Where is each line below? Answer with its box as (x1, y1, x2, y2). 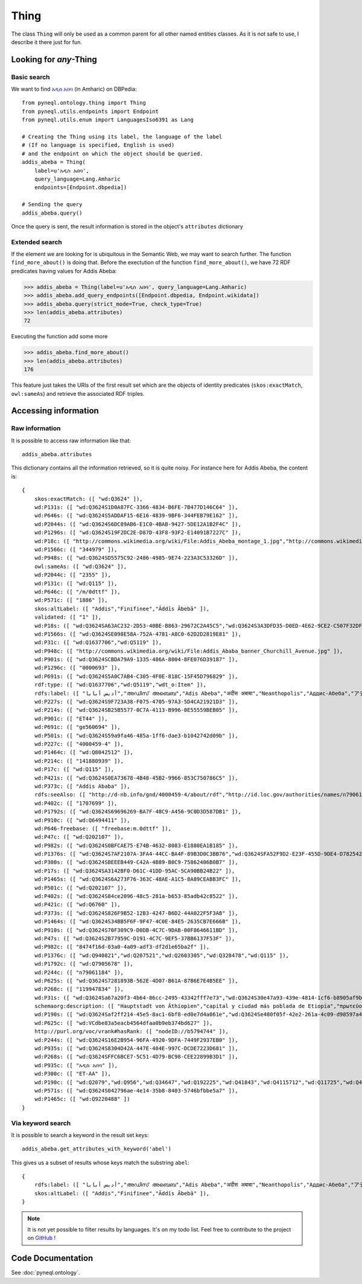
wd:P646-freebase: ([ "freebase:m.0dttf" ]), (34, 825, 172, 832)
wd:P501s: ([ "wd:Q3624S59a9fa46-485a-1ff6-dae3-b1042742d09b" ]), (34, 732, 238, 739)
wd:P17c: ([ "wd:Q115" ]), (34, 766, 115, 773)
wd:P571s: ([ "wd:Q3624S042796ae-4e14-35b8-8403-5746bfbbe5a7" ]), (34, 1088, 238, 1094)
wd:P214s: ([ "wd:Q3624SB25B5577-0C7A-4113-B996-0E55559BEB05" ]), (34, 707, 238, 714)
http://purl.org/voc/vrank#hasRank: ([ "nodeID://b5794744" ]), (34, 1028, 229, 1035)
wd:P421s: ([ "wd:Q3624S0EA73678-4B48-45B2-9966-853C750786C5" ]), (34, 774, 238, 781)
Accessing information (11, 405, 99, 416)
